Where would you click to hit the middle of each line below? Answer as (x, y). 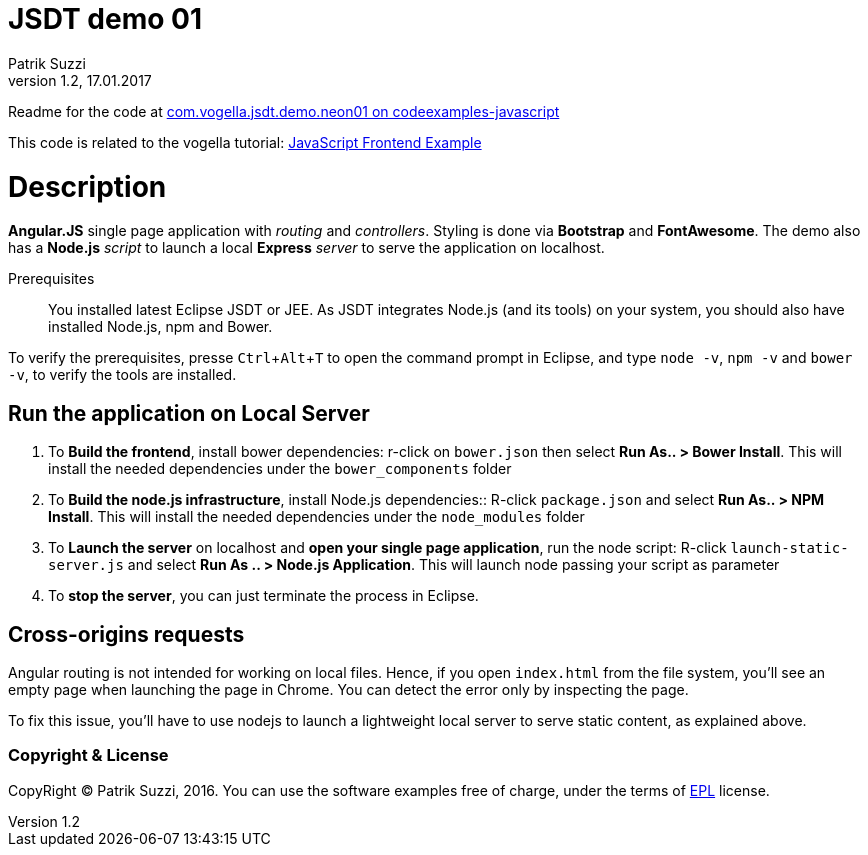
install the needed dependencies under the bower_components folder (280, 469)
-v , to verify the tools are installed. (122, 375)
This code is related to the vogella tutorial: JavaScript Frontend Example (245, 142)
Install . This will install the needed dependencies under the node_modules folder (316, 517)
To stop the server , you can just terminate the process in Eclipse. (263, 596)
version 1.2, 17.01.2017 (80, 80)
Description (87, 186)
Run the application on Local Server (189, 413)
